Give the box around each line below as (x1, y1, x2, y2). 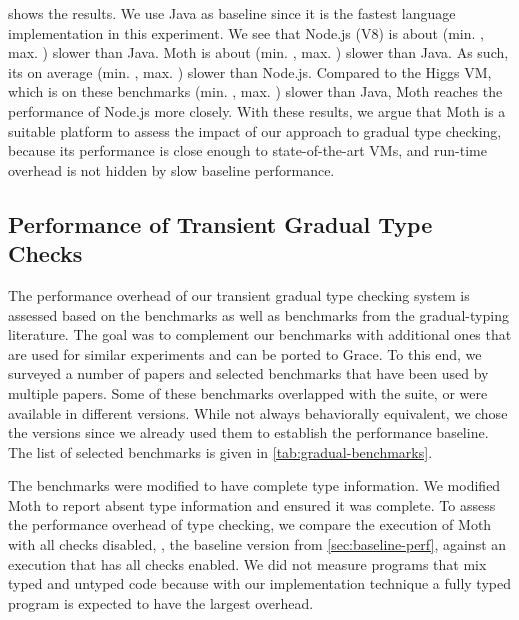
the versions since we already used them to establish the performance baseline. (8, 422, 489, 443)
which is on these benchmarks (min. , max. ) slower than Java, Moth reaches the (8, 81, 503, 102)
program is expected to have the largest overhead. (8, 592, 314, 613)
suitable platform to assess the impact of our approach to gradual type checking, (8, 120, 502, 141)
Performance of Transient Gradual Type (8, 208, 433, 239)
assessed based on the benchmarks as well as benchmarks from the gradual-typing (8, 304, 509, 325)
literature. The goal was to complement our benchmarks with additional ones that (8, 324, 512, 345)
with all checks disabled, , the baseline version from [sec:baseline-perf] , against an (8, 534, 507, 555)
